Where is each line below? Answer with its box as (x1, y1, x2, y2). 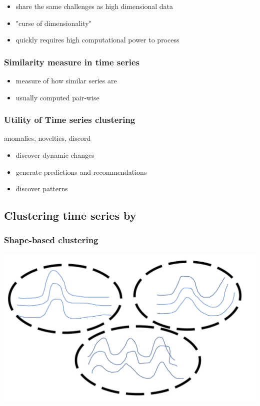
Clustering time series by (4, 208, 136, 223)
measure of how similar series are (15, 75, 117, 85)
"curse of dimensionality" (15, 17, 91, 28)
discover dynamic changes (15, 150, 94, 160)
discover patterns (15, 183, 68, 194)
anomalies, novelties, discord (4, 133, 91, 143)
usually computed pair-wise (15, 92, 99, 102)
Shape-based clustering (4, 234, 98, 246)
